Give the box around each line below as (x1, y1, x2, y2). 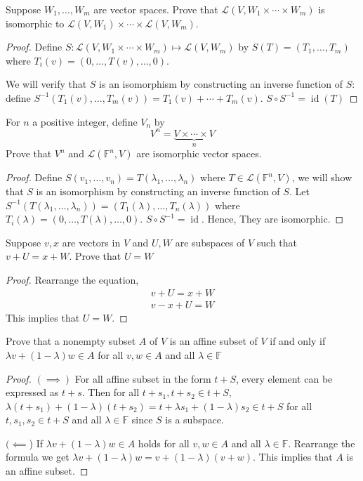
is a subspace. (165, 412, 224, 427)
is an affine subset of (169, 334, 258, 348)
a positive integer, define (32, 114, 138, 129)
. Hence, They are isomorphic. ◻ (201, 211, 344, 226)
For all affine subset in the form (74, 371, 211, 386)
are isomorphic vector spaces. (136, 146, 262, 161)
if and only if (270, 334, 326, 348)
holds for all (138, 435, 190, 450)
